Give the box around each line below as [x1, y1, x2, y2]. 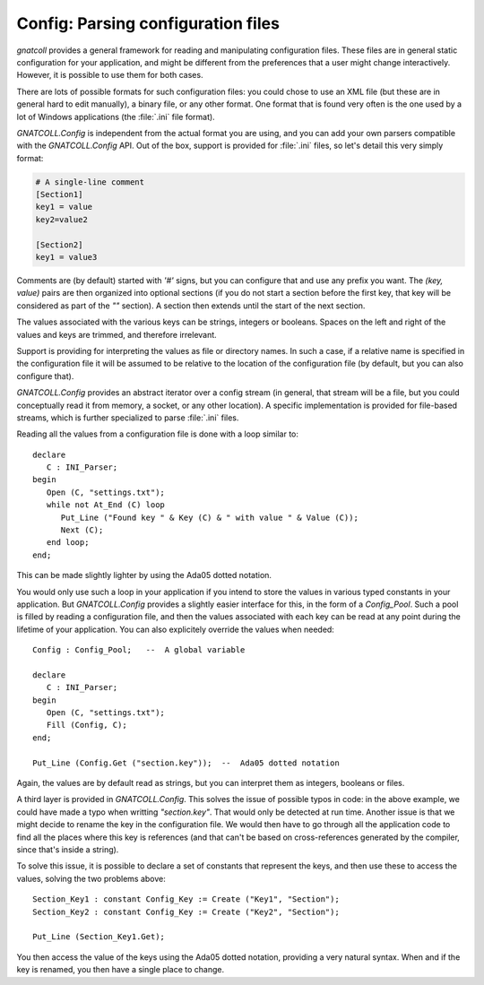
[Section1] [35, 189, 83, 200]
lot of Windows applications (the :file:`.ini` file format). [16, 111, 215, 122]
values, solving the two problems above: [16, 873, 166, 884]
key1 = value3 [35, 252, 98, 262]
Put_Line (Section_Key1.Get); [32, 932, 166, 942]
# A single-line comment [35, 177, 145, 187]
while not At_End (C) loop [46, 500, 166, 510]
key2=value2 [35, 214, 89, 224]
